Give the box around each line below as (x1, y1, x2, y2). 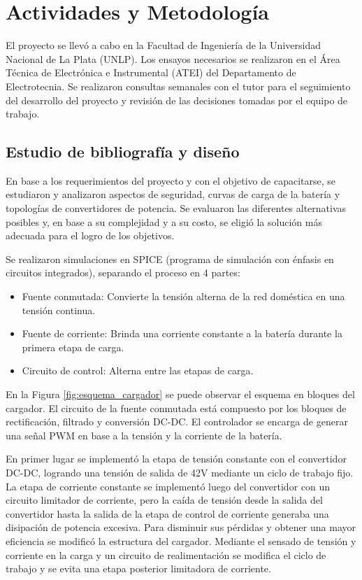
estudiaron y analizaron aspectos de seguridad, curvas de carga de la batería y (6, 187, 340, 201)
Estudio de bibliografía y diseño (6, 141, 240, 162)
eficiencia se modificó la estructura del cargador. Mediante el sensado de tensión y (6, 533, 356, 548)
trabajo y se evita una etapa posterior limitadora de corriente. (6, 561, 271, 576)
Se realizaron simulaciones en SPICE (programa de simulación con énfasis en (6, 251, 334, 266)
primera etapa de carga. (22, 339, 124, 354)
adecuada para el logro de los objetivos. (6, 228, 175, 243)
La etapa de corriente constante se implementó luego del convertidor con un (6, 479, 331, 493)
